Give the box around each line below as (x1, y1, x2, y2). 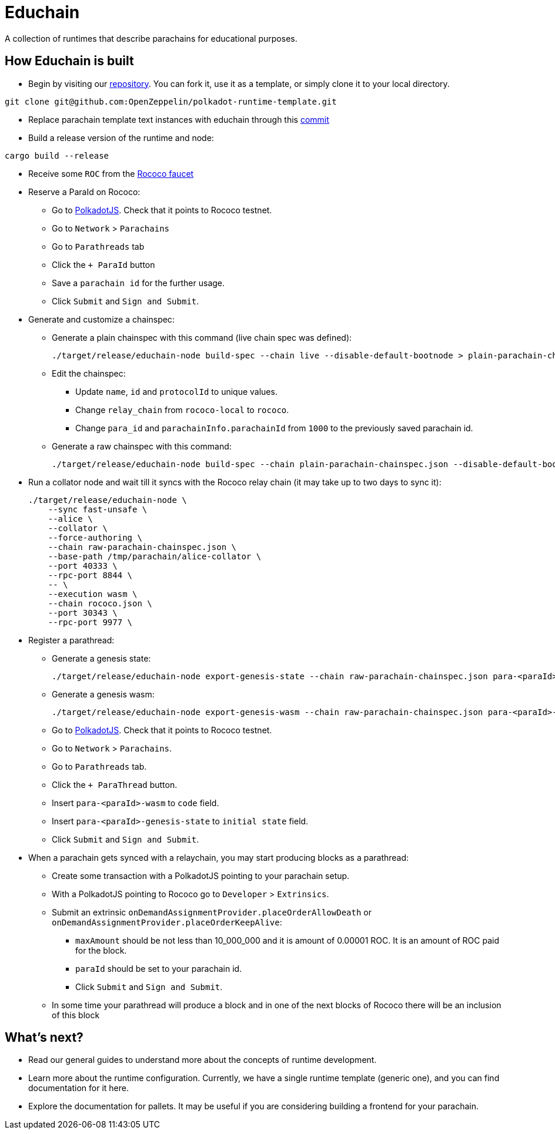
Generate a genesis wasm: (52, 689, 155, 699)
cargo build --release (5, 150, 109, 160)
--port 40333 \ (48, 561, 118, 571)
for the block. (75, 945, 127, 955)
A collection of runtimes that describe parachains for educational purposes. (5, 33, 297, 43)
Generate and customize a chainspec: (28, 314, 175, 324)
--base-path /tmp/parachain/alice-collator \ (48, 551, 262, 561)
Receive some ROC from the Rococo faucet (28, 168, 194, 179)
